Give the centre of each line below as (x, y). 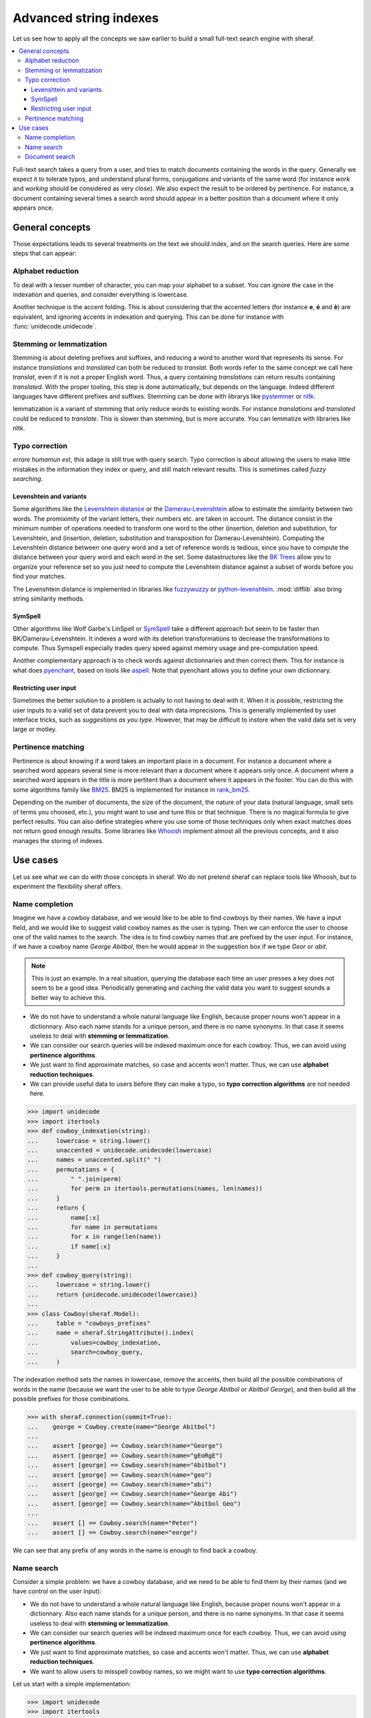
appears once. (33, 208)
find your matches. (40, 577)
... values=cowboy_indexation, (94, 1342)
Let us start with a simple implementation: (72, 1684)
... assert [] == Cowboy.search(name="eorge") (112, 1532)
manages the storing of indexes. (58, 840)
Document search (50, 157)
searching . (28, 478)
